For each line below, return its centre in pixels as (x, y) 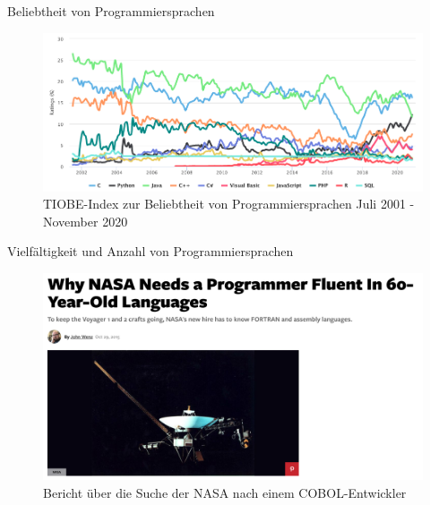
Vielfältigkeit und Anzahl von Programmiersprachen (150, 251)
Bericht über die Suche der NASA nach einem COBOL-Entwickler (225, 492)
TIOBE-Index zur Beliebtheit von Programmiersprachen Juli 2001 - (229, 204)
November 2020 (86, 221)
